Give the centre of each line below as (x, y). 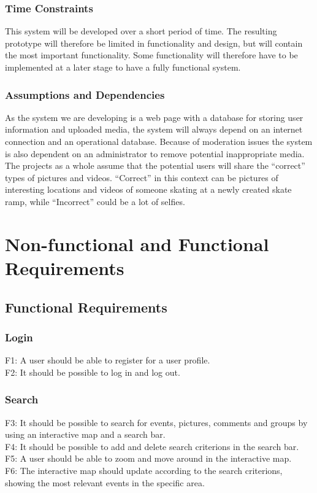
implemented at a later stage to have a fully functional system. (123, 67)
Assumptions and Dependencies (85, 94)
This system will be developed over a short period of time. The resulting (141, 31)
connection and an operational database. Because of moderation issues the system (159, 141)
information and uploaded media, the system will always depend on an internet (154, 129)
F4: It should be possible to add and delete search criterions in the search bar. (152, 446)
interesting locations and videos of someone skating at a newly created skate (148, 189)
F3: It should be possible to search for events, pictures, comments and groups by (156, 422)
